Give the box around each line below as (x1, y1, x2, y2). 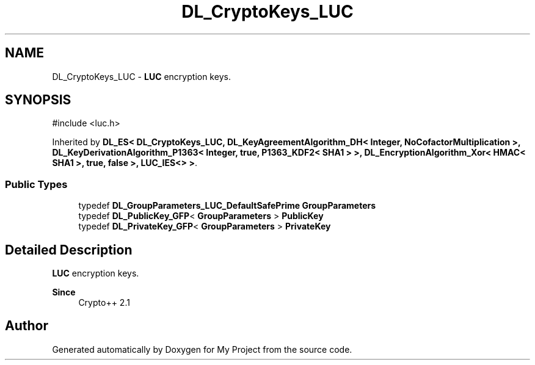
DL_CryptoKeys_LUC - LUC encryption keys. (52, 71, 231, 82)
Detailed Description (5, 242, 133, 258)
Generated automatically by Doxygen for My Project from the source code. (52, 344, 352, 355)
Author (5, 318, 48, 334)
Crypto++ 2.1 (78, 297, 130, 308)
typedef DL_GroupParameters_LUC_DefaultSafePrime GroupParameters (78, 200, 376, 211)
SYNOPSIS (5, 92, 71, 108)
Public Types (5, 178, 68, 190)
